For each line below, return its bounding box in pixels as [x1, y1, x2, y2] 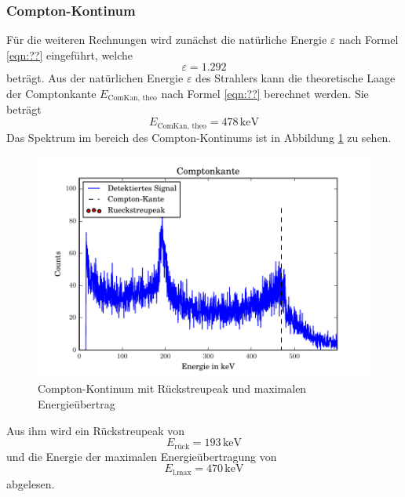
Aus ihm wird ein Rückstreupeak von [6, 422, 185, 438]
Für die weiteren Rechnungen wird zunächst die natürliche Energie [6, 31, 327, 48]
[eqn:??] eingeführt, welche [6, 46, 133, 63]
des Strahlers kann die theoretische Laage [195, 70, 396, 86]
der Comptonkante [6, 85, 97, 101]
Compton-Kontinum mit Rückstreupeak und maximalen [38, 380, 307, 397]
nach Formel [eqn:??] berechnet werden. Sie [161, 85, 369, 101]
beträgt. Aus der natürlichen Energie [6, 70, 184, 86]
